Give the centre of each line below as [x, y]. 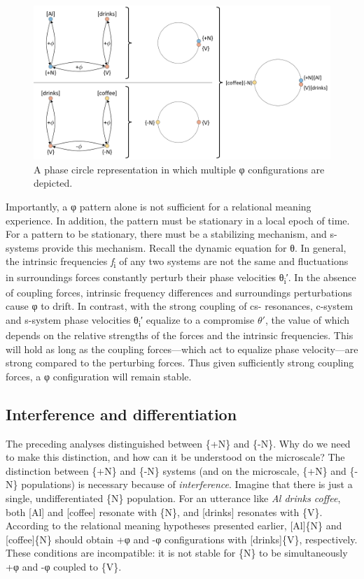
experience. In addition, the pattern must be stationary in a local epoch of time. [178, 220]
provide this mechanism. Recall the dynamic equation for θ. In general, [194, 247]
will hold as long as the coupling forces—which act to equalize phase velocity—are [182, 349]
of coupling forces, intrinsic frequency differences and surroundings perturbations [179, 292]
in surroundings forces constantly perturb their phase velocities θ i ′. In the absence [181, 278]
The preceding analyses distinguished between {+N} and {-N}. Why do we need [178, 443]
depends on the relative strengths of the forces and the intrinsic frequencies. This [180, 335]
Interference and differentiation [121, 414]
